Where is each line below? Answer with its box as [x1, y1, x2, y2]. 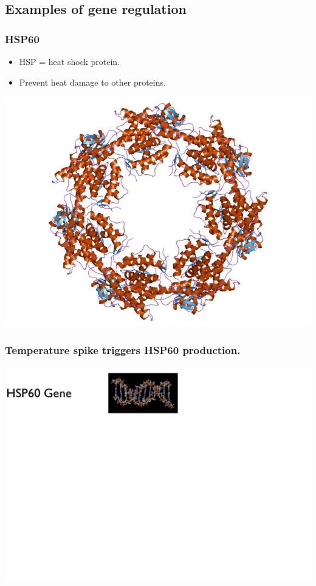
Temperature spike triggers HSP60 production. [5, 342, 241, 357]
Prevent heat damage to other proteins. [19, 75, 166, 88]
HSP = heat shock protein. [19, 55, 120, 67]
